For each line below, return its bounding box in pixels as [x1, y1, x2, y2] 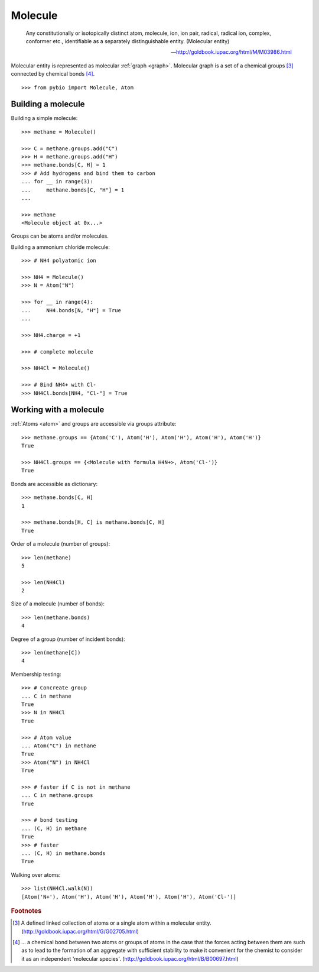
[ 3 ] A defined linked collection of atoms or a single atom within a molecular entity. [12, 919, 211, 926]
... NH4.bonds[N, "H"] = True [21, 307, 121, 313]
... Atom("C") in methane [21, 742, 97, 749]
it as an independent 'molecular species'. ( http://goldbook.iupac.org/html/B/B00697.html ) [21, 955, 239, 962]
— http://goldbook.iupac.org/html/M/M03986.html [171, 48, 292, 56]
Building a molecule [11, 99, 85, 109]
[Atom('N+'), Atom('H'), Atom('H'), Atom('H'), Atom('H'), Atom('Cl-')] [21, 893, 236, 900]
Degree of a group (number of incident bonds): [11, 636, 125, 643]
